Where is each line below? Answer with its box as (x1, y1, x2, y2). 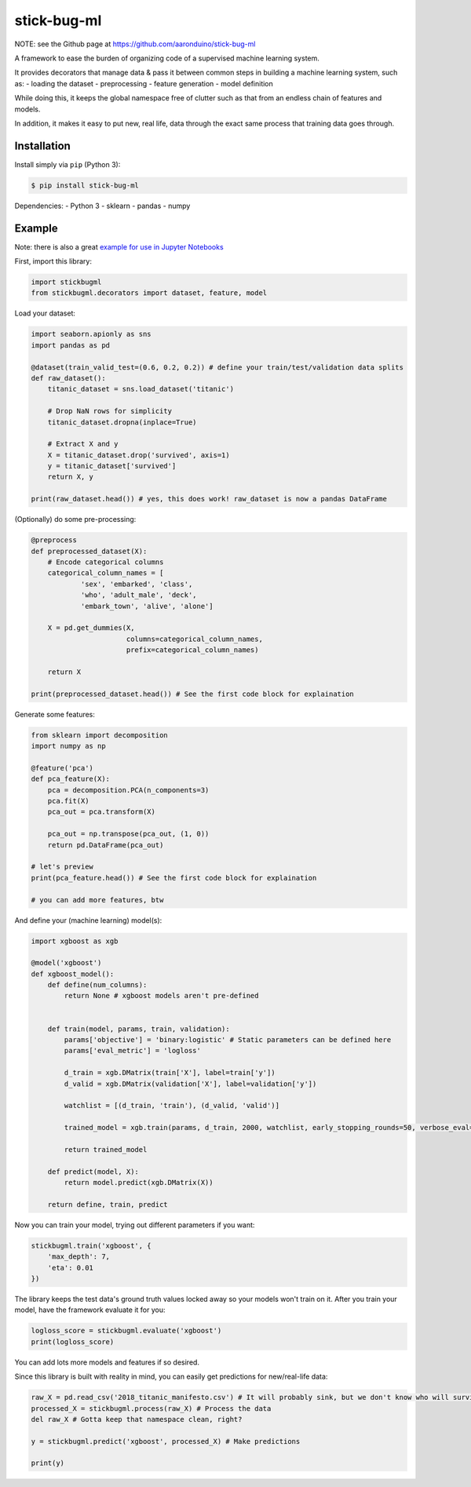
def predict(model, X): (47, 1167, 139, 1176)
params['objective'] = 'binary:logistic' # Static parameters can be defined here (64, 1036, 392, 1044)
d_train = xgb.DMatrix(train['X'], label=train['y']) (64, 1068, 276, 1077)
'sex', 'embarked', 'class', (80, 579, 193, 589)
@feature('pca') (31, 764, 94, 772)
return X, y (47, 472, 94, 482)
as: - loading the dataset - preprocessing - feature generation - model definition (14, 78, 274, 88)
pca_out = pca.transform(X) (47, 807, 156, 816)
